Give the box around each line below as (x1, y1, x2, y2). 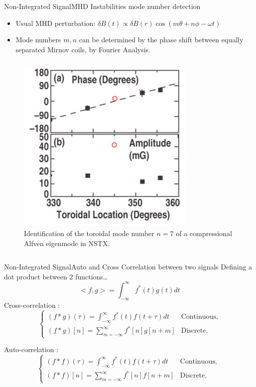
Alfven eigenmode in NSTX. (24, 238, 110, 248)
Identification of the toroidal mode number (24, 228, 154, 238)
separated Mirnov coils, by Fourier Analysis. (15, 44, 150, 54)
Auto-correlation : (4, 344, 58, 355)
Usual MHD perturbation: (15, 17, 96, 28)
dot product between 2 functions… (4, 271, 108, 281)
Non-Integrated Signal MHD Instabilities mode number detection (4, 1, 201, 11)
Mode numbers (15, 34, 61, 45)
